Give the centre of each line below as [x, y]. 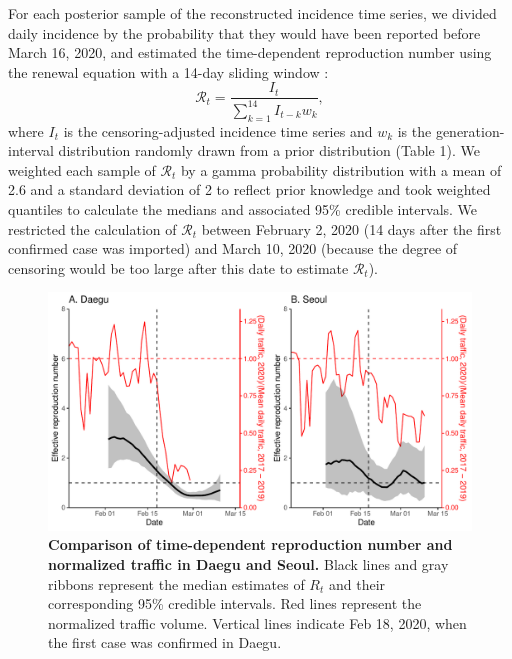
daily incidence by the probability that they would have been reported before [244, 32]
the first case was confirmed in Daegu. [165, 642]
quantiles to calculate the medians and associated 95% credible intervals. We [243, 208]
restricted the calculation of [92, 228]
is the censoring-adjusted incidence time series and [218, 130]
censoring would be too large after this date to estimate [178, 267]
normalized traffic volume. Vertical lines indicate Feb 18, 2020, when [257, 622]
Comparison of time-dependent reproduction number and [250, 544]
